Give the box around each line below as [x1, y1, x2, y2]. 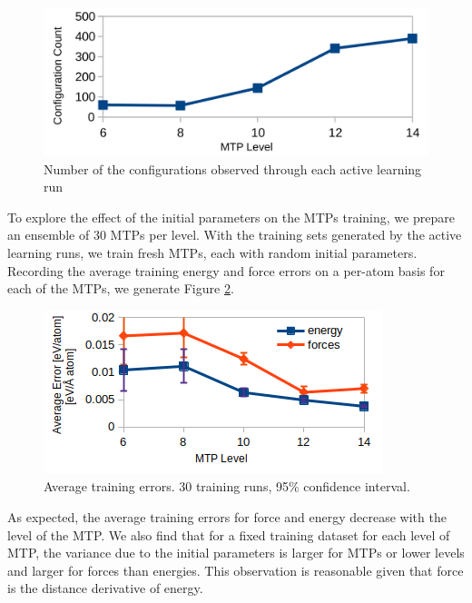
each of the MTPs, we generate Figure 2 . [7, 279, 234, 298]
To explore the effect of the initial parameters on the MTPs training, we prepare [7, 207, 455, 226]
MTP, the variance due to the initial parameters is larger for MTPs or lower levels [7, 543, 465, 562]
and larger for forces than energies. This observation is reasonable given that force [7, 560, 464, 579]
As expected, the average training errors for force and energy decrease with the [7, 507, 447, 526]
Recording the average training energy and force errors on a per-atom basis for [7, 261, 445, 280]
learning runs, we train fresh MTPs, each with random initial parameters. [7, 242, 418, 262]
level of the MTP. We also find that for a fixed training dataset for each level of [7, 525, 450, 544]
